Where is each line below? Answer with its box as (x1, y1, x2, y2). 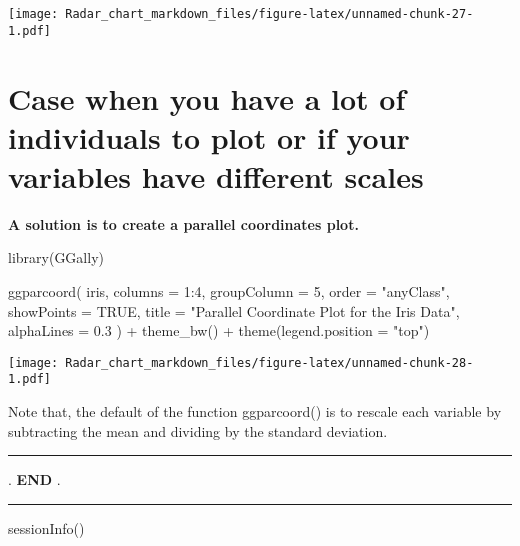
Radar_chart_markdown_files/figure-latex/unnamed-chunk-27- (65, 7, 474, 21)
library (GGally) (8, 247, 104, 268)
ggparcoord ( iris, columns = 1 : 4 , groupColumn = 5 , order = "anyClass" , (8, 281, 450, 301)
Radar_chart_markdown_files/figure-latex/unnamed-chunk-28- (65, 355, 474, 370)
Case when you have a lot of (8, 77, 406, 118)
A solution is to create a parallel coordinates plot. (8, 213, 359, 234)
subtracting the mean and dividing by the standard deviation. (8, 420, 388, 441)
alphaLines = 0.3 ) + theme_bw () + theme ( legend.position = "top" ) (8, 320, 430, 341)
